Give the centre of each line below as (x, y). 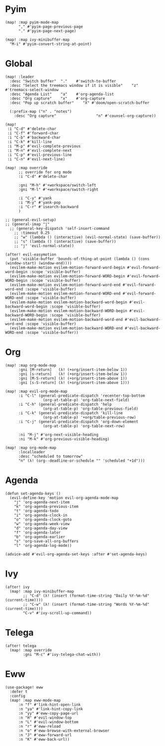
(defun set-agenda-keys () (33, 493)
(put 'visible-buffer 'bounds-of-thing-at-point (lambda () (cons (80, 259)
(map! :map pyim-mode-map (32, 22)
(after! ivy (17, 587)
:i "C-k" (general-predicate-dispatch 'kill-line (70, 413)
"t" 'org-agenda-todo (36, 511)
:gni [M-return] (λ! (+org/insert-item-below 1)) (73, 370)
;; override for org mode (45, 172)
